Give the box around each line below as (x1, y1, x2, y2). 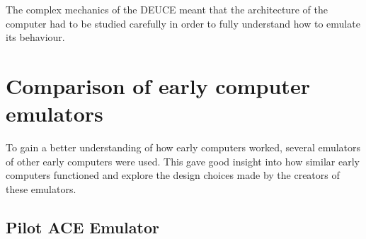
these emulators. (6, 181, 76, 196)
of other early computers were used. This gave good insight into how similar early (6, 153, 360, 168)
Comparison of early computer (6, 71, 310, 100)
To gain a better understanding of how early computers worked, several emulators (6, 140, 361, 155)
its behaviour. (6, 30, 65, 45)
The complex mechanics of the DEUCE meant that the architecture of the (6, 2, 328, 16)
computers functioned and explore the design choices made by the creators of (6, 168, 340, 182)
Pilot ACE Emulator (6, 216, 159, 238)
